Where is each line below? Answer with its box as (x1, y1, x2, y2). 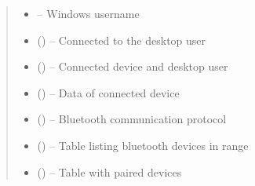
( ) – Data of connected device (37, 84, 180, 100)
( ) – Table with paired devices (37, 163, 182, 180)
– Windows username (37, 5, 140, 21)
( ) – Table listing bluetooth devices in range (37, 137, 249, 153)
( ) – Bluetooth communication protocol (37, 111, 227, 127)
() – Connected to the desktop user (37, 31, 206, 48)
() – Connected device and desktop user (37, 58, 228, 75)
